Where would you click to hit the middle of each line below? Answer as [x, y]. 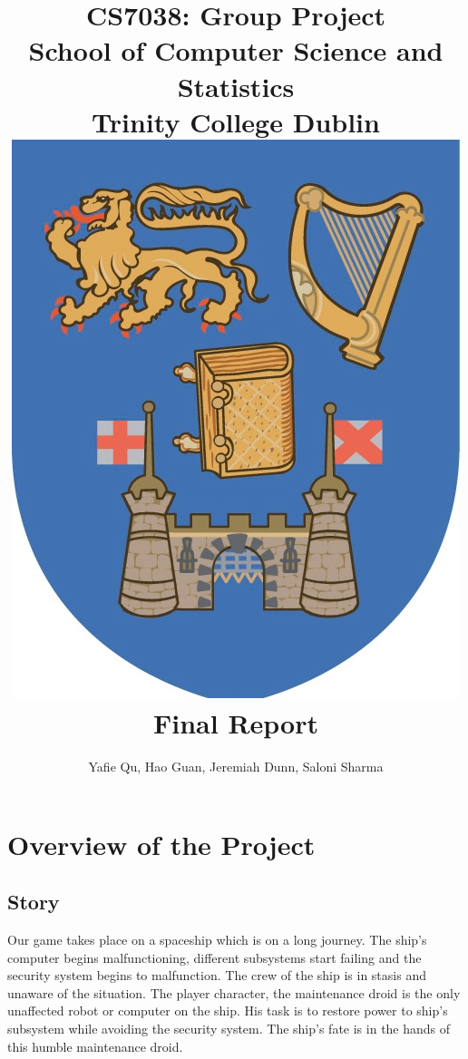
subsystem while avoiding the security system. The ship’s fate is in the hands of [229, 1029]
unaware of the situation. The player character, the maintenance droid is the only [234, 992]
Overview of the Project [161, 844]
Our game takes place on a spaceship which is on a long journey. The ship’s [217, 940]
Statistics [236, 86]
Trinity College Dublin [236, 121]
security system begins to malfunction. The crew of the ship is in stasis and [217, 975]
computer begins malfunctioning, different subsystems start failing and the [214, 957]
